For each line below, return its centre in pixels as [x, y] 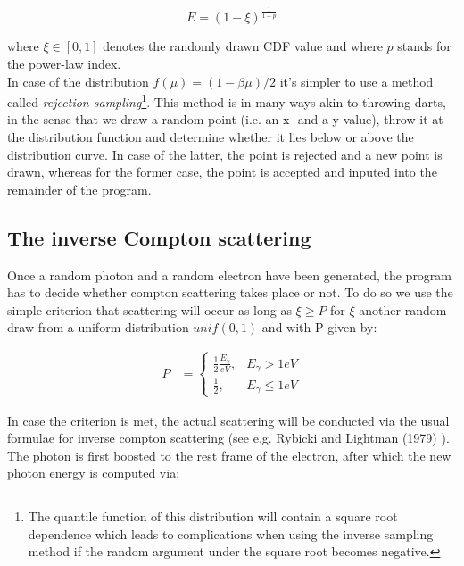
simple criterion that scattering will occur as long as [149, 309]
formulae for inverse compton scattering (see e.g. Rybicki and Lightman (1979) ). [228, 438]
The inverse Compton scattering [159, 237]
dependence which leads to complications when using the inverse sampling [231, 533]
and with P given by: [319, 327]
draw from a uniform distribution [98, 327]
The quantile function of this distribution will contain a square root [213, 516]
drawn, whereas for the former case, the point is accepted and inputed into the [222, 172]
